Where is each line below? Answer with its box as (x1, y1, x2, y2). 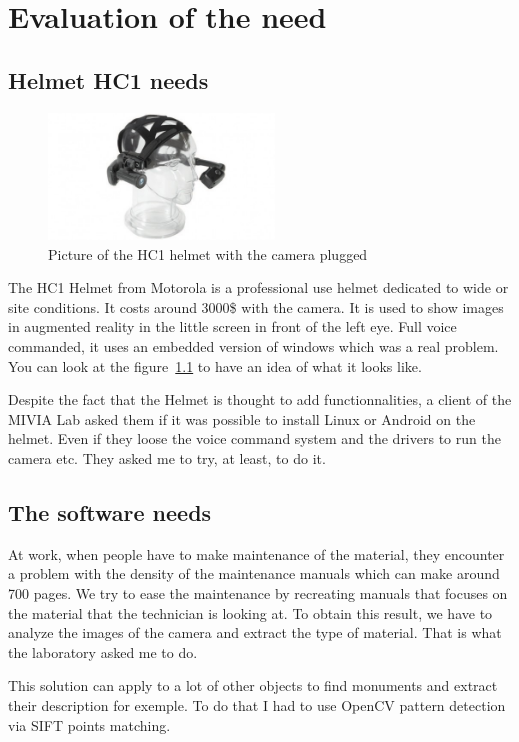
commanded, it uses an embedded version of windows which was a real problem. (8, 336, 499, 357)
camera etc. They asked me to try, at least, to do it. (8, 448, 326, 469)
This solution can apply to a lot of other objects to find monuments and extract (8, 675, 498, 696)
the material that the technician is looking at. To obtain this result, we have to (8, 602, 493, 623)
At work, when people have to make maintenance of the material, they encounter (8, 543, 505, 564)
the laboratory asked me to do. (8, 641, 198, 662)
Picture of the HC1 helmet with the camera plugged (48, 243, 368, 264)
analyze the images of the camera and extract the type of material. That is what (8, 622, 502, 643)
